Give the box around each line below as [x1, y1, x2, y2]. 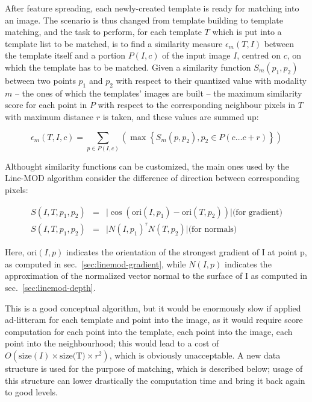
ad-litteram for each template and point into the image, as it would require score [5, 313, 303, 326]
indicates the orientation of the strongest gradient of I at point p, [66, 246, 307, 258]
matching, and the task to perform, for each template [5, 25, 202, 38]
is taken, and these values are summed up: [102, 110, 259, 123]
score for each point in [5, 98, 87, 111]
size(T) [59, 351, 86, 360]
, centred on [237, 49, 281, 62]
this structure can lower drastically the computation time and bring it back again [5, 374, 305, 386]
